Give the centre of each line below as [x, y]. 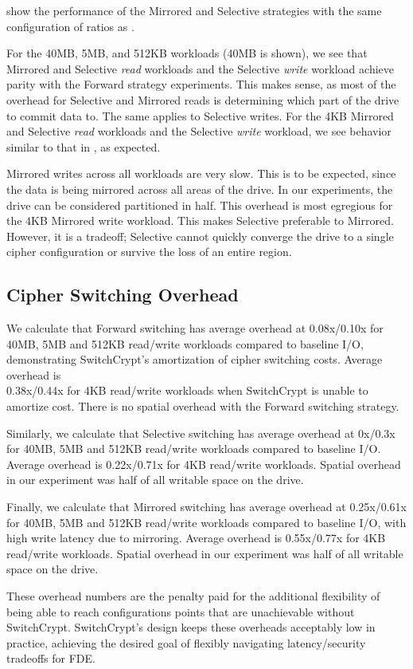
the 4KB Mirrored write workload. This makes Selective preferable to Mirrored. [200, 220]
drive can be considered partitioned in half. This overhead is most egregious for [200, 205]
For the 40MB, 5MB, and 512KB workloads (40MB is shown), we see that [187, 53]
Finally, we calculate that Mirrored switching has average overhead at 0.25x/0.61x [206, 507]
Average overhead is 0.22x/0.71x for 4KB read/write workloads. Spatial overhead [204, 464]
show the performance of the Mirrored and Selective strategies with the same [194, 10]
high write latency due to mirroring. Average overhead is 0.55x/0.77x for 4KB [196, 538]
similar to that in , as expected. [84, 146]
